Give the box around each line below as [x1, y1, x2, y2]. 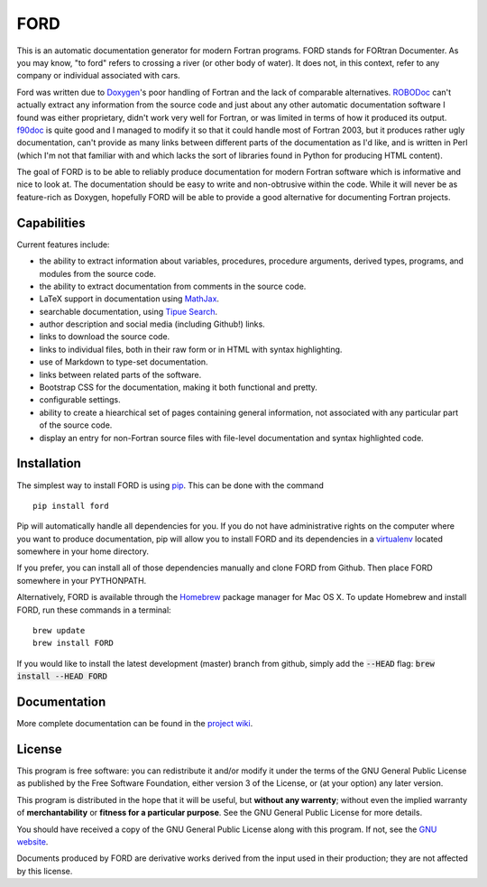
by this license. [16, 865, 73, 876]
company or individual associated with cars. [16, 70, 180, 81]
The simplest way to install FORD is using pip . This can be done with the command [16, 479, 325, 491]
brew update [32, 625, 86, 636]
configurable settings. [39, 394, 121, 405]
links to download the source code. [39, 331, 170, 342]
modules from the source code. [39, 268, 157, 279]
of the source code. [39, 420, 113, 430]
